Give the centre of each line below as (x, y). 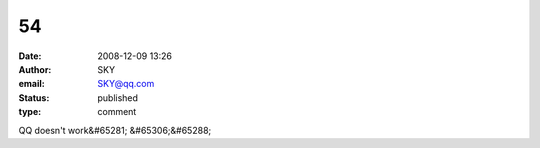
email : (31, 84)
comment (117, 112)
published (118, 97)
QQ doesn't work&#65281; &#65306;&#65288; (115, 130)
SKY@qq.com (126, 84)
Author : (35, 69)
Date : (30, 56)
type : (30, 112)
